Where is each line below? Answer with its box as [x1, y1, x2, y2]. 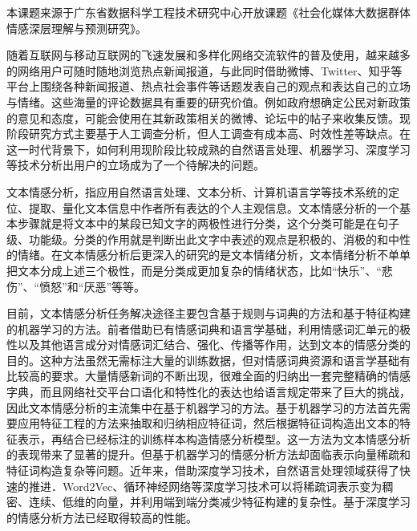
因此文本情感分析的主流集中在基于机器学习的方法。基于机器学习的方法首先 [6, 399, 399, 415]
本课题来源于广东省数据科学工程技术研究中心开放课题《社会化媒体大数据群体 [6, 4, 411, 20]
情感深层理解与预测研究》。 [6, 19, 147, 36]
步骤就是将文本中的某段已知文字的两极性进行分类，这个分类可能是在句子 [17, 215, 399, 232]
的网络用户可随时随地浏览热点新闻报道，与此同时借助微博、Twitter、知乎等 [6, 62, 403, 79]
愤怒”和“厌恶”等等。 [39, 278, 146, 294]
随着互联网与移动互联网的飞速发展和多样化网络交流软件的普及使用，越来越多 [6, 47, 411, 63]
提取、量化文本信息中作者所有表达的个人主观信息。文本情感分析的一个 [28, 199, 399, 216]
